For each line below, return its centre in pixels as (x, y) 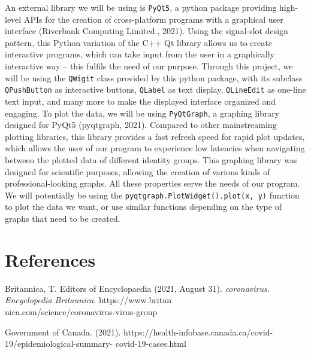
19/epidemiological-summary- (59, 344)
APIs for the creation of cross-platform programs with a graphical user (153, 19)
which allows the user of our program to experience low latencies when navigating (155, 148)
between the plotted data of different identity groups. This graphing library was (151, 159)
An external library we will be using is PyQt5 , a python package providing (141, 7)
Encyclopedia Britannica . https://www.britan (88, 300)
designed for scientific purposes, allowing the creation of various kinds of (138, 171)
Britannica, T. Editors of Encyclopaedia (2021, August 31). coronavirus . (137, 288)
